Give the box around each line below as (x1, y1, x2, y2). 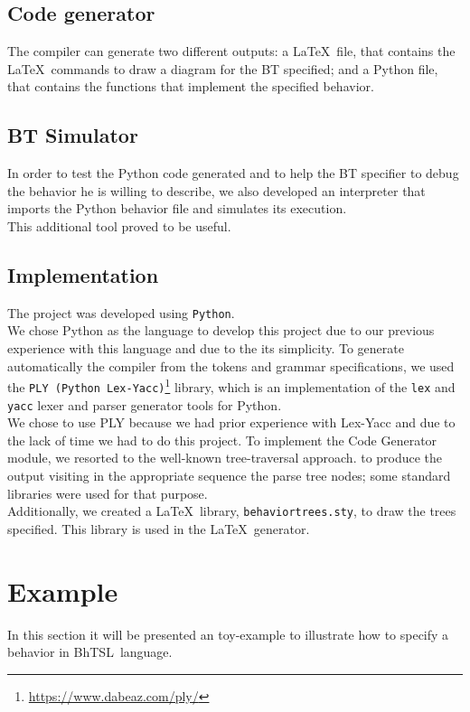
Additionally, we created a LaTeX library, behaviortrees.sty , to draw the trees (7, 501, 456, 520)
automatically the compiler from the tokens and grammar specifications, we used (7, 356, 455, 375)
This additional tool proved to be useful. (7, 216, 231, 235)
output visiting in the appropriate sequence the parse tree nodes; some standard (7, 465, 451, 484)
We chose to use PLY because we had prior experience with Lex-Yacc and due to (7, 413, 456, 432)
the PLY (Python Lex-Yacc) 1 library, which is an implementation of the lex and (7, 375, 456, 396)
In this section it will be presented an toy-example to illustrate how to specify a (7, 624, 449, 643)
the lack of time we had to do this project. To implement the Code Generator (7, 430, 437, 449)
